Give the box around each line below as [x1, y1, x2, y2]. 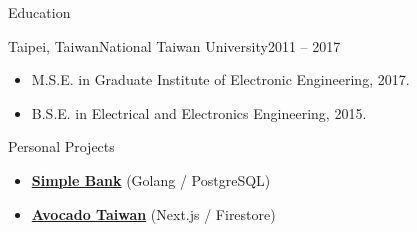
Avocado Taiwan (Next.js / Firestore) [31, 203, 276, 224]
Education [8, 2, 71, 22]
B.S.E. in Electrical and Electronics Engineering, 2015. [31, 102, 367, 123]
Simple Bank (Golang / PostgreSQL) [31, 169, 271, 190]
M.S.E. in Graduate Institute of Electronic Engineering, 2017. [31, 69, 410, 90]
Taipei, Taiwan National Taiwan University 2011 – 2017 [8, 35, 341, 56]
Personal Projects [8, 136, 115, 157]
